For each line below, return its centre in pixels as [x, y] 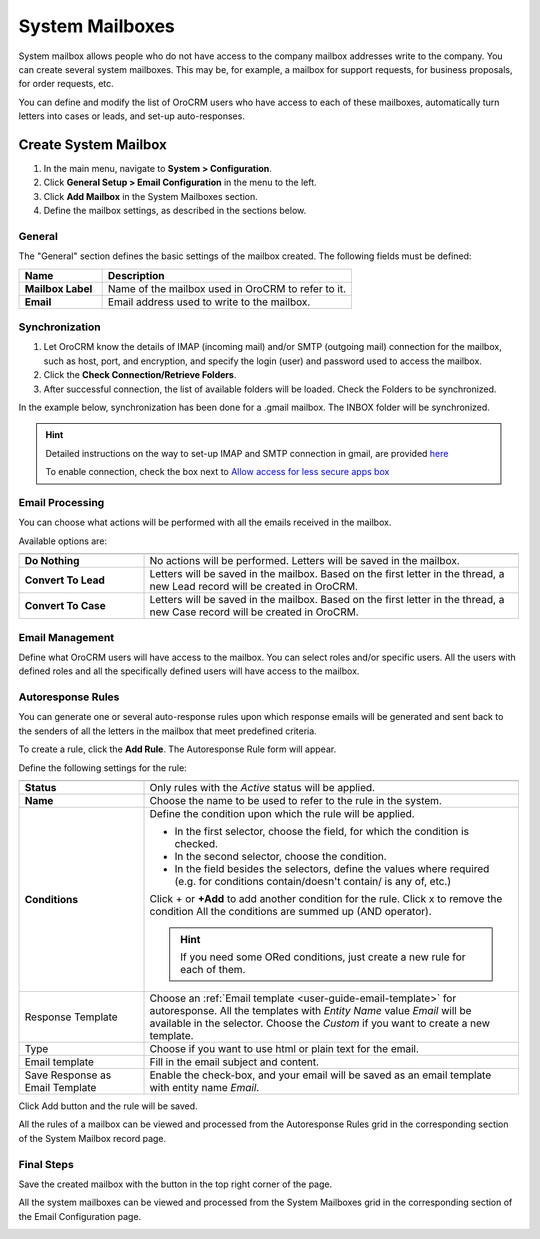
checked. [196, 843]
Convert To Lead [64, 580]
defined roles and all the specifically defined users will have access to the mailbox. [189, 671]
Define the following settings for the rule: [102, 767]
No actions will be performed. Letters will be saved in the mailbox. [304, 561]
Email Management [66, 637]
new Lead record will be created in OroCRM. [254, 587]
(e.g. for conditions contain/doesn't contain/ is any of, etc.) [313, 881]
